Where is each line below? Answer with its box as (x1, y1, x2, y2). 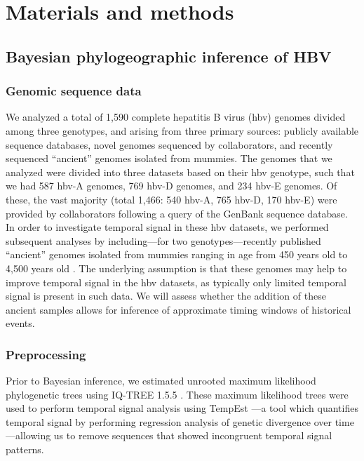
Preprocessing (6, 345, 86, 363)
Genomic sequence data (6, 82, 142, 100)
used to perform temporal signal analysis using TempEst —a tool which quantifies (6, 401, 358, 415)
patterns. (6, 442, 44, 457)
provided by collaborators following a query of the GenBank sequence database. (6, 206, 348, 220)
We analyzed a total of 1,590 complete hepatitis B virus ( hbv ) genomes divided (6, 109, 346, 124)
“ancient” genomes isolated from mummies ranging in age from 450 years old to (6, 247, 348, 262)
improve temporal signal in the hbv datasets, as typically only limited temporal (6, 274, 346, 289)
